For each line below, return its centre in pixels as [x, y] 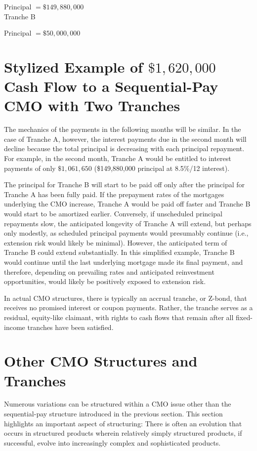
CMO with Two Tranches [92, 105]
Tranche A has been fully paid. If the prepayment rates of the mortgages [114, 194]
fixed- [244, 317]
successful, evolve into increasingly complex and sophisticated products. [112, 442]
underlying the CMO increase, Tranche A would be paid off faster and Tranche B [127, 204]
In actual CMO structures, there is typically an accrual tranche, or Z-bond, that [126, 298]
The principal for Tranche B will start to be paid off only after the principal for [125, 184]
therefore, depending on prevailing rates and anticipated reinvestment [109, 271]
